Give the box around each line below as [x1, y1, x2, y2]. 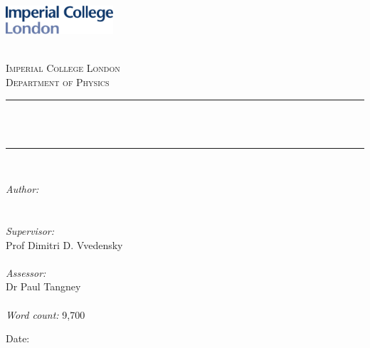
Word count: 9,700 [6, 307, 85, 322]
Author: [6, 181, 39, 196]
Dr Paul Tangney [6, 279, 81, 294]
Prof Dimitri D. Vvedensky [6, 237, 123, 252]
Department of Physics [6, 74, 110, 89]
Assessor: [6, 265, 46, 280]
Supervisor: [6, 223, 54, 238]
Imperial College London [6, 60, 120, 75]
